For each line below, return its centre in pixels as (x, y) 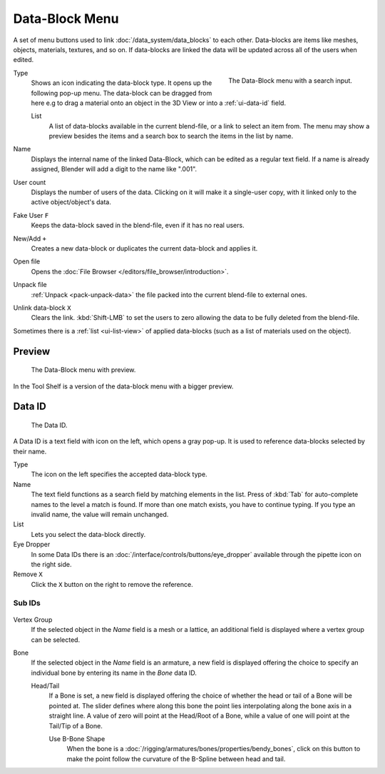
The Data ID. (49, 425)
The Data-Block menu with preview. (83, 370)
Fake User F (31, 215)
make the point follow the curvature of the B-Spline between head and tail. (176, 759)
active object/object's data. (71, 202)
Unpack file (30, 285)
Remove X (28, 574)
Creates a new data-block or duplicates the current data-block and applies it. (144, 248)
